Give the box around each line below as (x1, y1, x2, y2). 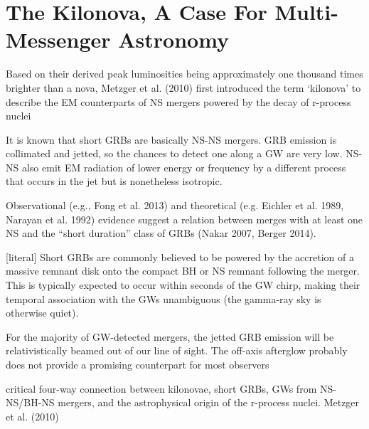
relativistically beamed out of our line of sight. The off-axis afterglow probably (6, 343, 348, 358)
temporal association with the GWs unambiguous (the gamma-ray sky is (6, 291, 321, 306)
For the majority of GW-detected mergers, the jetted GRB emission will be (6, 329, 334, 344)
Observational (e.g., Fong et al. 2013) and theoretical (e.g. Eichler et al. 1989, (6, 198, 344, 213)
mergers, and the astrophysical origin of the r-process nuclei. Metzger (58, 395, 360, 410)
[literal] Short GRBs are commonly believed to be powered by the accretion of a (6, 249, 354, 264)
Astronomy (118, 25, 230, 54)
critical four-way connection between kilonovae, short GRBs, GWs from (6, 381, 317, 396)
